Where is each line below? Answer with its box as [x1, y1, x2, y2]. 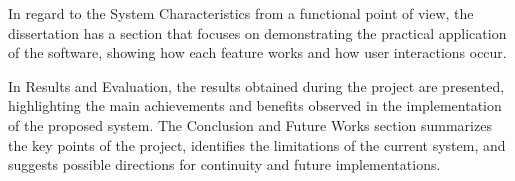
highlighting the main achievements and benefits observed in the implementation [8, 95, 502, 116]
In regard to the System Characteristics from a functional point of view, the [8, 3, 474, 23]
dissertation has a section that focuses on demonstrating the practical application [8, 22, 507, 43]
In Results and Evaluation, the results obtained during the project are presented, [8, 75, 505, 96]
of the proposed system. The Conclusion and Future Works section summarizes [8, 114, 492, 135]
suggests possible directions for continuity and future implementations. [8, 154, 441, 175]
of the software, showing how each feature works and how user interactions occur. [8, 42, 507, 63]
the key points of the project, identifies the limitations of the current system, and [8, 134, 506, 155]
